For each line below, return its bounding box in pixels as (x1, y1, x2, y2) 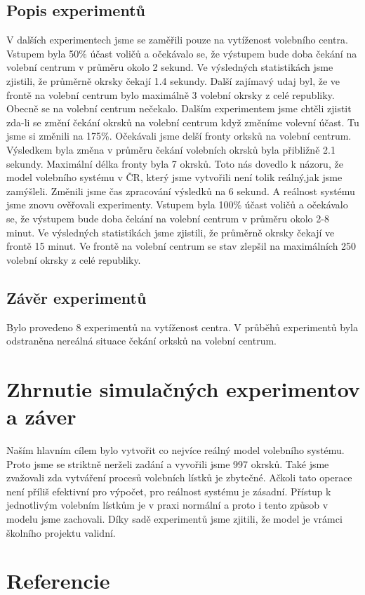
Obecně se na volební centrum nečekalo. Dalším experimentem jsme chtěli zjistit (6, 101, 352, 116)
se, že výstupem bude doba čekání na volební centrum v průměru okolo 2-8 (6, 210, 329, 225)
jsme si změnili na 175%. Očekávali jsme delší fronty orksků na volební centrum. (6, 128, 352, 143)
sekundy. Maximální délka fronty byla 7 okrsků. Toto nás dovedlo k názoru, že (6, 156, 343, 171)
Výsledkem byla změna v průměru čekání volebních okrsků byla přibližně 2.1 (6, 142, 336, 156)
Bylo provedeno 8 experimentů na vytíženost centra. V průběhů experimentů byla (6, 319, 358, 334)
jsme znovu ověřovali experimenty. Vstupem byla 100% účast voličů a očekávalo (6, 197, 348, 212)
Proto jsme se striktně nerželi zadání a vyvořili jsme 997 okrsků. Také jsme (6, 456, 329, 471)
